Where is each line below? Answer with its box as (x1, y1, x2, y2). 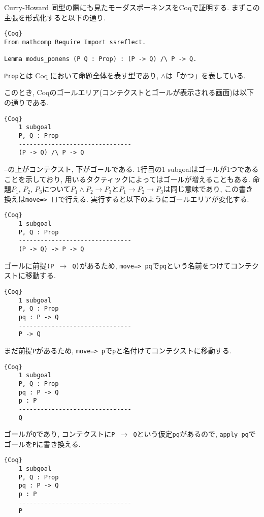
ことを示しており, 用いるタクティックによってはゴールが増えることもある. (4, 173, 250, 184)
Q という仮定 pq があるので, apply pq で (133, 429, 256, 439)
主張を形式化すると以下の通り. (4, 12, 106, 22)
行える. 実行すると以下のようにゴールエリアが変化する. (65, 193, 249, 204)
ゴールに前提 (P (4, 260, 54, 270)
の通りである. (4, 97, 49, 108)
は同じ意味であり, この (163, 184, 239, 194)
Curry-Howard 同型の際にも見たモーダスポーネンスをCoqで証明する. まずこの (4, 2, 260, 12)
